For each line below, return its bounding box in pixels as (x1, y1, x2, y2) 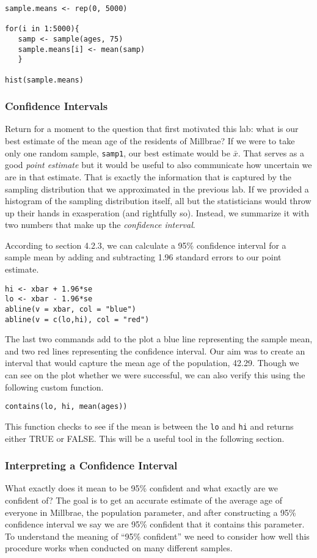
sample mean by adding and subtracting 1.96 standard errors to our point (5, 251, 282, 263)
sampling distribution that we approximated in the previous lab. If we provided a (5, 182, 309, 195)
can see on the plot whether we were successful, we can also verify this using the (5, 369, 305, 381)
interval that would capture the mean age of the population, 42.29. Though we (5, 356, 299, 369)
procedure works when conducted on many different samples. (5, 541, 233, 554)
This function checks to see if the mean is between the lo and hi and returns (5, 419, 294, 432)
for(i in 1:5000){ (5, 24, 79, 34)
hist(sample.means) (5, 75, 84, 84)
